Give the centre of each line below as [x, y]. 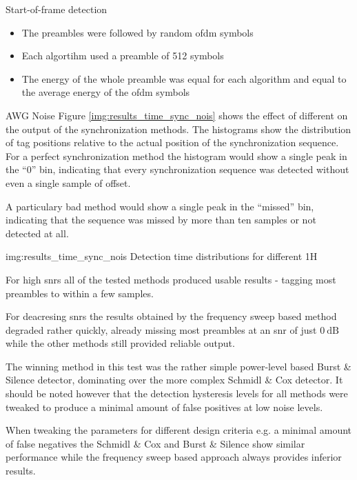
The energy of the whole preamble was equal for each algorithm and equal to [184, 78]
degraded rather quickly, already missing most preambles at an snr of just [161, 329]
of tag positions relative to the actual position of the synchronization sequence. [172, 142]
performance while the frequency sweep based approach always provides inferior [174, 457]
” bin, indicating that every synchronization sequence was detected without [190, 169]
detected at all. [37, 233]
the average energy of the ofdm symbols [106, 92]
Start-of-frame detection [57, 9]
